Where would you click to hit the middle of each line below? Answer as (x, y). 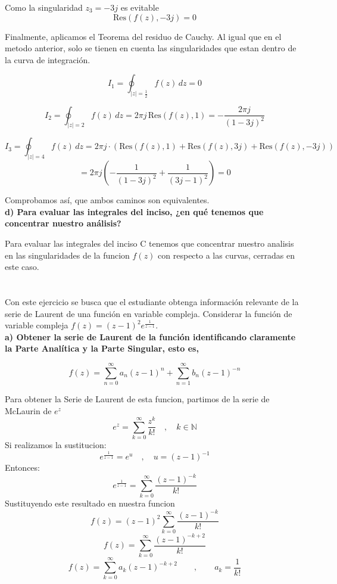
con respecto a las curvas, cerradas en (226, 255)
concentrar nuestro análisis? (63, 223)
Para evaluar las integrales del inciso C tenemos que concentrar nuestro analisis (149, 243)
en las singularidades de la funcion (67, 255)
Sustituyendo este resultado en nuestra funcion (90, 503)
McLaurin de (28, 410)
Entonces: (22, 467)
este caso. (22, 267)
